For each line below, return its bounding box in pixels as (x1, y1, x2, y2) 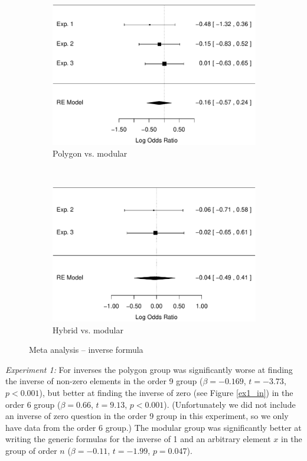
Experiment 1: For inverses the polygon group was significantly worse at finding (5, 363, 293, 375)
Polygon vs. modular (53, 147, 128, 159)
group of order (5, 444, 57, 456)
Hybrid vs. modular (53, 323, 123, 336)
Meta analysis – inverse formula (29, 343, 143, 356)
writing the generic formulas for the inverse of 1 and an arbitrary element (5, 433, 271, 445)
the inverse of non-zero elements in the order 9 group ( (5, 375, 203, 387)
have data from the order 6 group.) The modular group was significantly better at (5, 421, 302, 433)
